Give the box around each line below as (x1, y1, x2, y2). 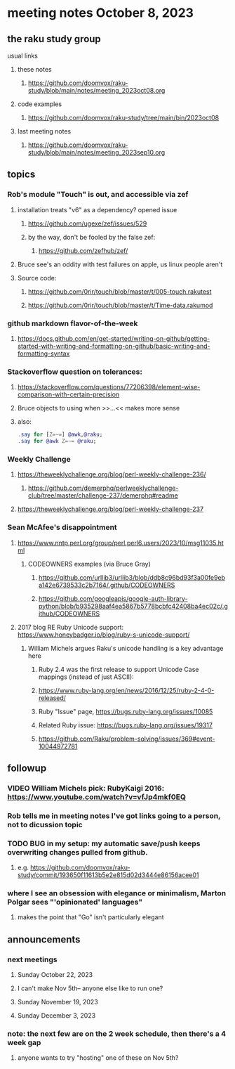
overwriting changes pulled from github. (7, 847, 149, 857)
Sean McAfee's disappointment (7, 522, 117, 532)
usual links (7, 51, 39, 60)
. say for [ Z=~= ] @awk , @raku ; (17, 431, 103, 439)
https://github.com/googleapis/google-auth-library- (38, 594, 188, 602)
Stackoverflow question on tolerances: (7, 367, 142, 377)
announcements (7, 933, 81, 945)
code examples (17, 100, 62, 108)
